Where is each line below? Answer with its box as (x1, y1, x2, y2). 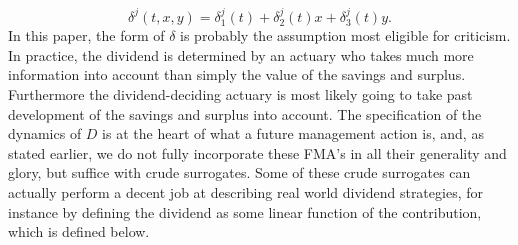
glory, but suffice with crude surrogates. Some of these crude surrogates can (8, 162, 471, 183)
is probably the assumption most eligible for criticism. (180, 25, 511, 46)
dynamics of (8, 123, 82, 144)
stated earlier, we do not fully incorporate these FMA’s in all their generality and (8, 142, 507, 163)
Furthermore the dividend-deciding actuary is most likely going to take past (8, 84, 473, 105)
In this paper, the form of (8, 25, 165, 46)
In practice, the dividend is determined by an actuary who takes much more (8, 44, 474, 65)
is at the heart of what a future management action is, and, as (102, 123, 484, 144)
